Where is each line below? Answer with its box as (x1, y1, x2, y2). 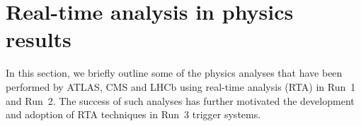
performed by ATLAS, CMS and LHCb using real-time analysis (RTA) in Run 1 (6, 79, 356, 94)
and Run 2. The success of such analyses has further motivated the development (6, 93, 355, 108)
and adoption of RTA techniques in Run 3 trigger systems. (6, 107, 261, 122)
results (6, 25, 71, 53)
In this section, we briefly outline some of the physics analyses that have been (6, 65, 343, 80)
